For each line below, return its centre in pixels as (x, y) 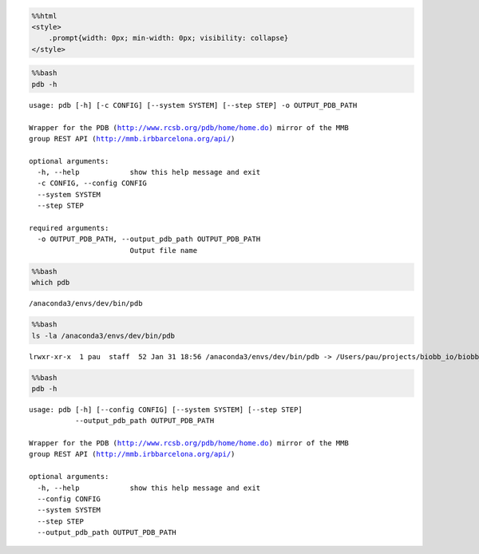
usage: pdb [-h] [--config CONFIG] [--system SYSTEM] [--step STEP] (166, 410)
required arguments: (69, 228)
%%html (44, 16)
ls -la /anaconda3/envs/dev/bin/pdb (103, 336)
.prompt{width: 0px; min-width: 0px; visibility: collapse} (168, 38)
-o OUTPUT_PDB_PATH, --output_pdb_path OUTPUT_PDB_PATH (149, 239)
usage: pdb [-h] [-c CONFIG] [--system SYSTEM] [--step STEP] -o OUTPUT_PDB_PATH (193, 105)
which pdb (51, 283)
